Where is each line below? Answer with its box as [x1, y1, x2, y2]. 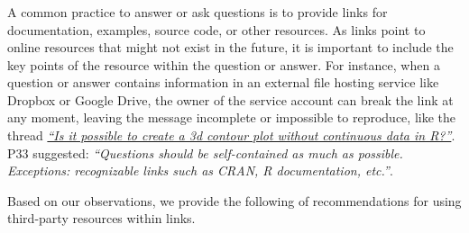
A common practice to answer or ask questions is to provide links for [7, 2, 388, 21]
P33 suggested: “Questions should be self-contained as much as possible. [7, 143, 403, 162]
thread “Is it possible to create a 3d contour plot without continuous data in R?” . [7, 126, 455, 145]
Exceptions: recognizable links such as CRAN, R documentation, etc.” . [7, 161, 393, 180]
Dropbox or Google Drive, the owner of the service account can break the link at [7, 90, 454, 109]
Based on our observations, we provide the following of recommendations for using [7, 191, 462, 210]
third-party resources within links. [7, 209, 196, 228]
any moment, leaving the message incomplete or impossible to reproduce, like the [7, 108, 455, 127]
